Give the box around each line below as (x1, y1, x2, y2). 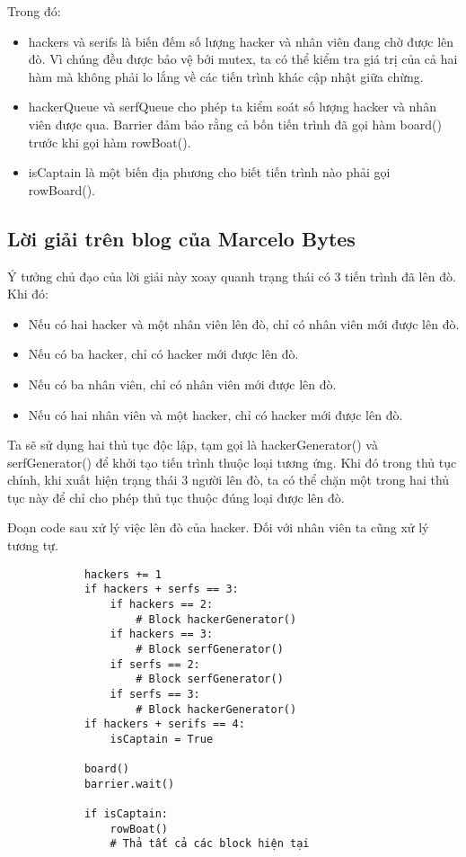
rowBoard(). (28, 180, 95, 199)
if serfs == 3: (110, 687, 200, 701)
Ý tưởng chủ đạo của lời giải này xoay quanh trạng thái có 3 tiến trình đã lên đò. (7, 266, 456, 285)
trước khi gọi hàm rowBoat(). (28, 132, 191, 151)
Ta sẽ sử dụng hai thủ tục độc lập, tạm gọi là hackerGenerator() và (7, 435, 378, 454)
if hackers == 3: (110, 628, 214, 641)
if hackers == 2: (110, 597, 214, 611)
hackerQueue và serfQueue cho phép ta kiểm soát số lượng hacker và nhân (28, 97, 436, 116)
